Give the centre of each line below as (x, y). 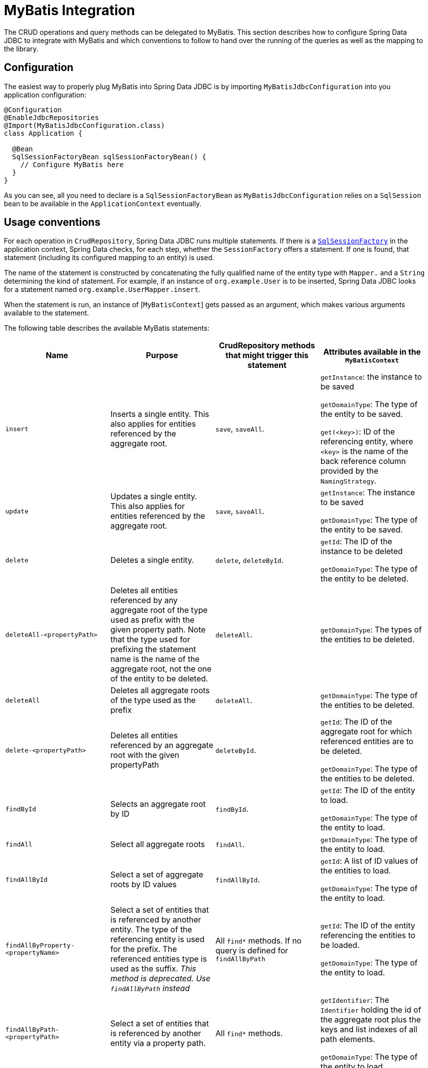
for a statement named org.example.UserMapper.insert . (102, 290)
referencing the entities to (368, 935)
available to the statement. (47, 313)
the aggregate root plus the (371, 1020)
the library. (21, 49)
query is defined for (252, 950)
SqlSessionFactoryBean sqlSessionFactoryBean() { (109, 157)
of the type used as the (153, 700)
